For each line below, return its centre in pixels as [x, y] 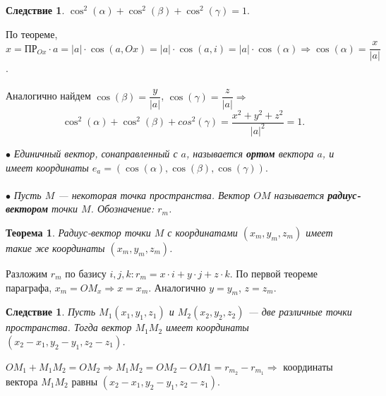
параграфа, [29, 287]
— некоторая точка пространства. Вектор [154, 194]
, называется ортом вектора [250, 153]
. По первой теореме [274, 273]
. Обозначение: [122, 209]
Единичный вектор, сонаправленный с [96, 153]
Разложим [27, 273]
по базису [86, 273]
